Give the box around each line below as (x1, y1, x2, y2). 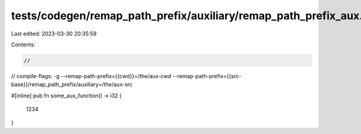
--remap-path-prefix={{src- (172, 72, 242, 79)
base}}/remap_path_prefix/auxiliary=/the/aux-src (11, 81, 133, 88)
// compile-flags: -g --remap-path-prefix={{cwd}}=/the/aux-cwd (11, 72, 171, 79)
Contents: (11, 41, 35, 48)
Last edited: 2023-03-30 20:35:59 (11, 30, 97, 37)
